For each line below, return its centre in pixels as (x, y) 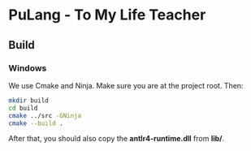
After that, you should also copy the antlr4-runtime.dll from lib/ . (117, 139)
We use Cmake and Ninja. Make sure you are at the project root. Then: (126, 85)
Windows (28, 68)
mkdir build (28, 100)
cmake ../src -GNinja (45, 115)
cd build (23, 108)
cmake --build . (36, 123)
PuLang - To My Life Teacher (107, 15)
